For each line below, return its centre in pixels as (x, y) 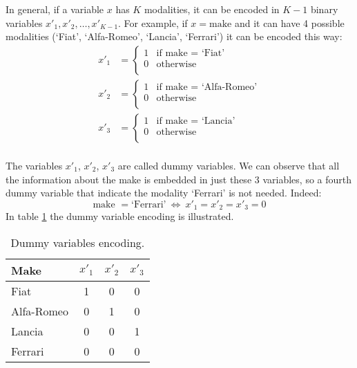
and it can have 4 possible (289, 22)
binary (324, 9)
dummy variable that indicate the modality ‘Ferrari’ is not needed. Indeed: (164, 193)
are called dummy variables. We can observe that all (229, 165)
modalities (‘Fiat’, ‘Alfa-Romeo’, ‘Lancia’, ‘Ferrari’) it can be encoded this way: (174, 36)
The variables (34, 165)
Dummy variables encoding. (78, 242)
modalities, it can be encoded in (212, 9)
